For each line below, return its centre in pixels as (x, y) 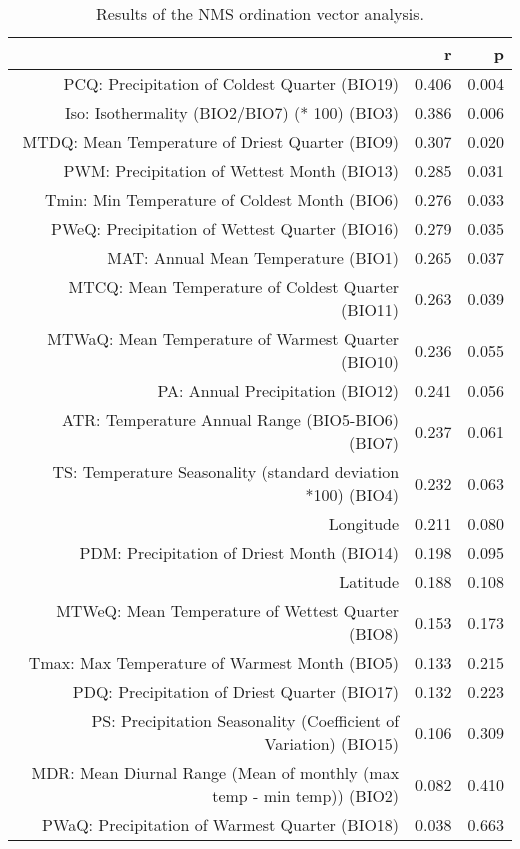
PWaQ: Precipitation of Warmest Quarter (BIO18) (221, 824)
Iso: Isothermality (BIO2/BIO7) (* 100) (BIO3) (232, 112)
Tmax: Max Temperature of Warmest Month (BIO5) (214, 662)
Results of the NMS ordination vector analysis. (260, 13)
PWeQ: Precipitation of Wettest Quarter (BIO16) (225, 228)
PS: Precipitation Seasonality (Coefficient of (245, 720)
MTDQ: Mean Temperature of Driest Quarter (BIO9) (211, 141)
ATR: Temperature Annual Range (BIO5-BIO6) (231, 419)
